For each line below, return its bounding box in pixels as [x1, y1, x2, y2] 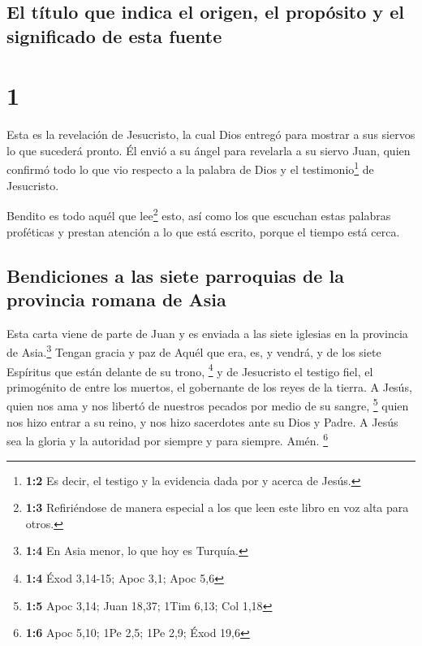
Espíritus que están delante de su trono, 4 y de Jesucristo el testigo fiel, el [6, 360, 373, 379]
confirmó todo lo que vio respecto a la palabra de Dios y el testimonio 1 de [6, 158, 374, 178]
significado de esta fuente [6, 23, 222, 48]
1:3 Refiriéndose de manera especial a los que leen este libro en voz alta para [25, 499, 409, 516]
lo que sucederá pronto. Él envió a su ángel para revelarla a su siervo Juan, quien [6, 141, 411, 158]
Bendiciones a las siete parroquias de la [6, 262, 344, 288]
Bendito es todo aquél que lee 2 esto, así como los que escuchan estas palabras [6, 205, 391, 223]
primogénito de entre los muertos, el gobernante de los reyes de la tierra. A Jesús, [6, 378, 412, 395]
